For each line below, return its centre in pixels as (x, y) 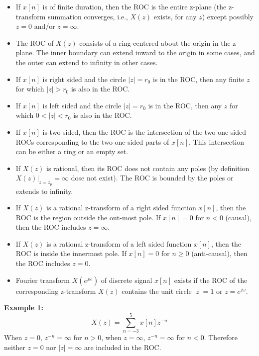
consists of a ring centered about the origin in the (155, 43)
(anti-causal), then (219, 253)
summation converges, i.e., (88, 16)
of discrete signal (127, 280)
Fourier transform (43, 280)
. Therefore (221, 337)
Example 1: (24, 308)
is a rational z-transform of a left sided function (119, 243)
